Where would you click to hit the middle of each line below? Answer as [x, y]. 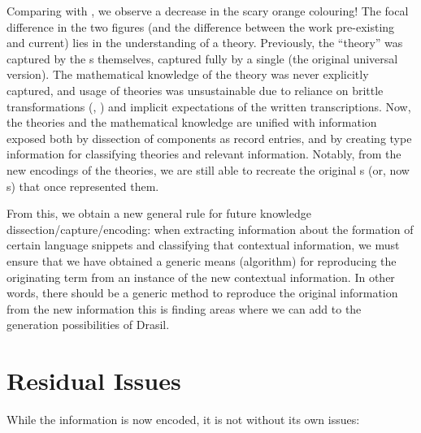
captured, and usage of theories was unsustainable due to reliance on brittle [195, 90]
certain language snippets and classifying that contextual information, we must [203, 245]
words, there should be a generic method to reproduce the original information [202, 293]
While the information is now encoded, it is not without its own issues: [183, 419]
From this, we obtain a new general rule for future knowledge [159, 213]
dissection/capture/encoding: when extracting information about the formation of [210, 229]
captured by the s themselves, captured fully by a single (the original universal [202, 58]
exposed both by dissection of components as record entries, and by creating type [209, 138]
